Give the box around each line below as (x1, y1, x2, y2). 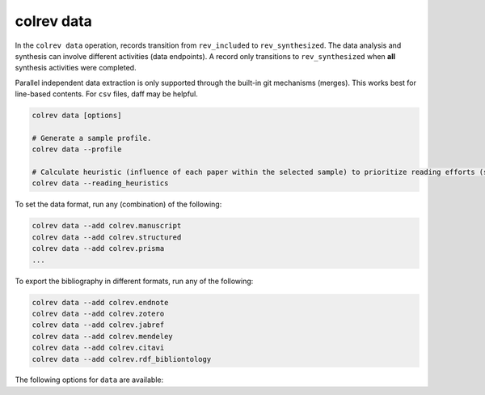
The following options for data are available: (15, 375, 164, 384)
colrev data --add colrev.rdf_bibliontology (32, 355, 212, 363)
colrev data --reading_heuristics (32, 179, 169, 188)
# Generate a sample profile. (32, 134, 152, 142)
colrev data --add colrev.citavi (32, 343, 165, 352)
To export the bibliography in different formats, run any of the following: (15, 276, 254, 286)
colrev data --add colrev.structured (32, 232, 182, 242)
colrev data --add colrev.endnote (32, 298, 169, 307)
